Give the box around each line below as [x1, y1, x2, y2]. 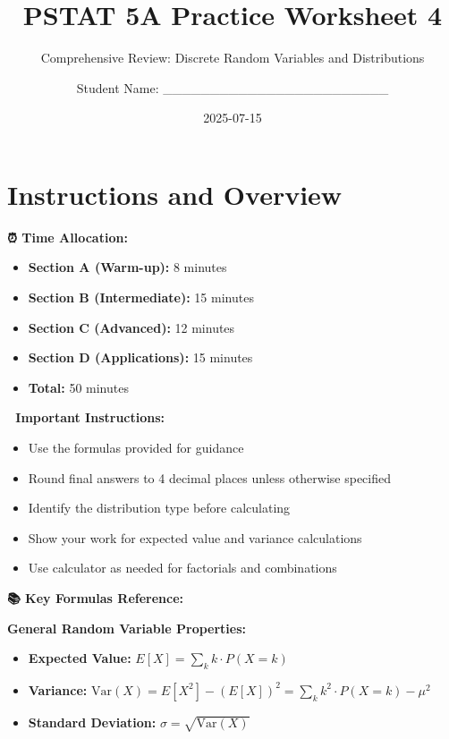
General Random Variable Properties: [7, 618, 247, 637]
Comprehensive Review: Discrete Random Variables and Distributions [40, 48, 425, 67]
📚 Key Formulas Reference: [7, 588, 184, 607]
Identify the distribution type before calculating [28, 498, 291, 517]
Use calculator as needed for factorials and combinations [28, 558, 337, 577]
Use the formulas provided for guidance [28, 438, 244, 456]
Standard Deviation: [28, 712, 157, 731]
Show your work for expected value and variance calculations [28, 528, 362, 547]
